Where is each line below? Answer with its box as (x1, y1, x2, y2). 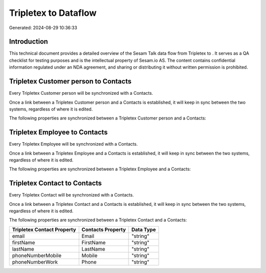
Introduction (9, 38, 48, 46)
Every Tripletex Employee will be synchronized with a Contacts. (9, 141, 138, 147)
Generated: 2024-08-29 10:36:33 (9, 25, 77, 31)
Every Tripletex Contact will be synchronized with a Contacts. (9, 192, 134, 198)
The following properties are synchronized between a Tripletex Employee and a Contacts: (9, 166, 191, 172)
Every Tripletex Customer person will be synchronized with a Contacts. (9, 90, 153, 96)
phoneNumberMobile (12, 252, 62, 259)
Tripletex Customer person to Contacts (9, 77, 132, 86)
